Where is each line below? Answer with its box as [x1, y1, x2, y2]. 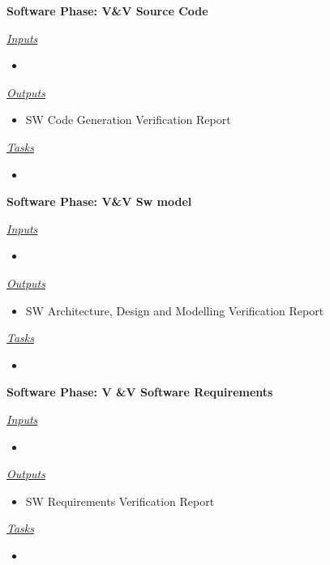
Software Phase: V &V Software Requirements [6, 383, 273, 400]
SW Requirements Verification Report [25, 492, 215, 509]
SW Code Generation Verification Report [25, 111, 231, 128]
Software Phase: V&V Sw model [6, 193, 192, 210]
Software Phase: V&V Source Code [6, 2, 208, 19]
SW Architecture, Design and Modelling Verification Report [25, 302, 324, 319]
